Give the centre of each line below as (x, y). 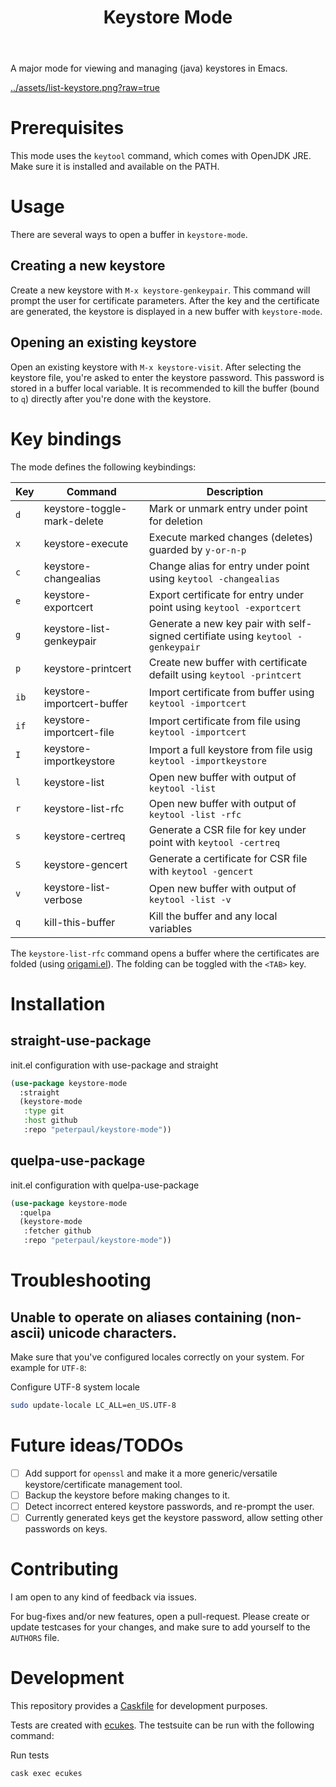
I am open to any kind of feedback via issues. (103, 1597)
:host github (50, 1121)
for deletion (175, 521)
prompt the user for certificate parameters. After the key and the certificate (165, 300)
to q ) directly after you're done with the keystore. (111, 398)
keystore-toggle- (85, 508)
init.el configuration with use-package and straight (114, 1065)
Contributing (64, 1569)
